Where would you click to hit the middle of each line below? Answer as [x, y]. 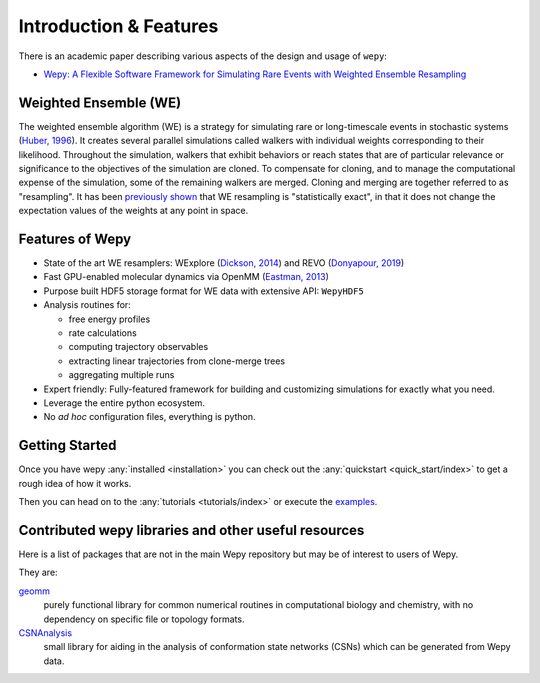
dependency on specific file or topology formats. [144, 619]
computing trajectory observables [138, 347]
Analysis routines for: [87, 305]
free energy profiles [109, 319]
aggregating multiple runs [121, 375]
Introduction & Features [118, 26]
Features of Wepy [75, 239]
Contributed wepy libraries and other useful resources [191, 530]
